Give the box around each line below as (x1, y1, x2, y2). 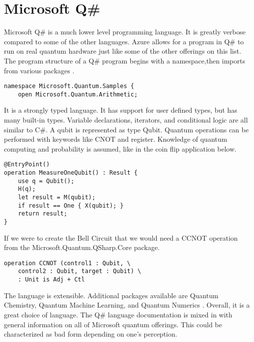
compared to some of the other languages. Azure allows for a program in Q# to (4, 36, 244, 46)
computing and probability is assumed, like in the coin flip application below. (4, 143, 237, 154)
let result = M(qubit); (18, 194, 96, 201)
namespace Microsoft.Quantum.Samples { (4, 83, 134, 90)
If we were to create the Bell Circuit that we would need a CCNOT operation (4, 232, 238, 243)
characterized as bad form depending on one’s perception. (4, 329, 177, 339)
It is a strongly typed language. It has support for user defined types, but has (4, 105, 237, 115)
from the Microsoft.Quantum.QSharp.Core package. (4, 242, 160, 252)
